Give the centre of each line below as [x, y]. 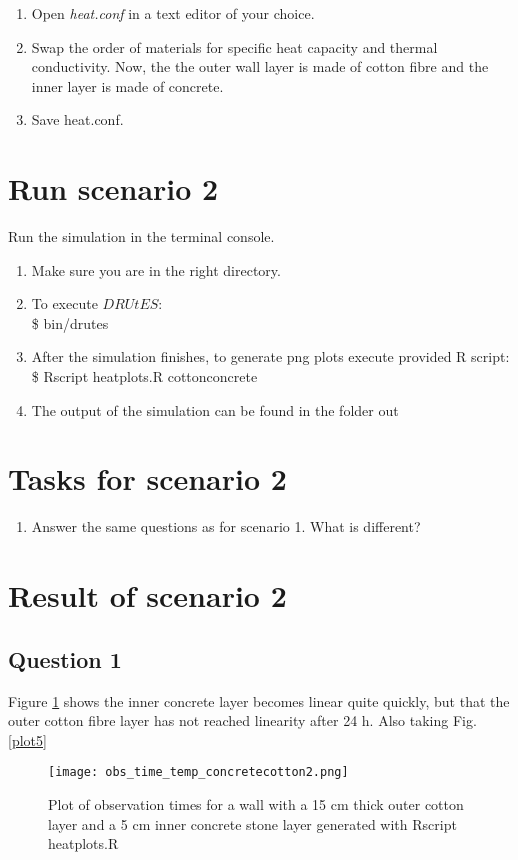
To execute [64, 303]
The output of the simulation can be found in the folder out [215, 409]
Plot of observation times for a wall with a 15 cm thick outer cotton [256, 803]
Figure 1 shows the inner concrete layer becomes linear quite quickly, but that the [259, 700]
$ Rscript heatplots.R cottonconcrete [144, 376]
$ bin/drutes [70, 322]
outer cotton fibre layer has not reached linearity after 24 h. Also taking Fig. [242, 720]
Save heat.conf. [77, 119]
